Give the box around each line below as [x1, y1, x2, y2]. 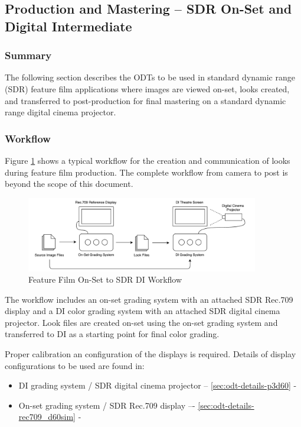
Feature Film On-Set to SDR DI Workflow [28, 273, 182, 286]
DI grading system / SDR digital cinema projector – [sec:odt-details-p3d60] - [18, 379, 297, 392]
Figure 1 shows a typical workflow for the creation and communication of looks [5, 154, 290, 166]
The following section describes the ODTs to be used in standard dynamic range [5, 71, 295, 83]
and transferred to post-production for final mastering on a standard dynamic [5, 94, 286, 106]
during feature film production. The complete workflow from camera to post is [5, 166, 288, 178]
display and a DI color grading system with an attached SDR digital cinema [5, 305, 280, 317]
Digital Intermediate [5, 17, 132, 35]
